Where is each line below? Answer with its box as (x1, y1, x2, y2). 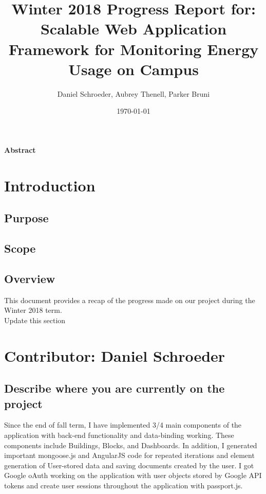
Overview (4, 270, 55, 286)
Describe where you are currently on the (4, 380, 225, 396)
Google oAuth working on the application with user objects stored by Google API (4, 470, 262, 481)
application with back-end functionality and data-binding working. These (4, 429, 234, 440)
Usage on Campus (68, 58, 199, 79)
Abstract (4, 144, 36, 155)
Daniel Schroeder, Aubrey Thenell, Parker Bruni (57, 88, 210, 99)
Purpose (4, 210, 49, 226)
